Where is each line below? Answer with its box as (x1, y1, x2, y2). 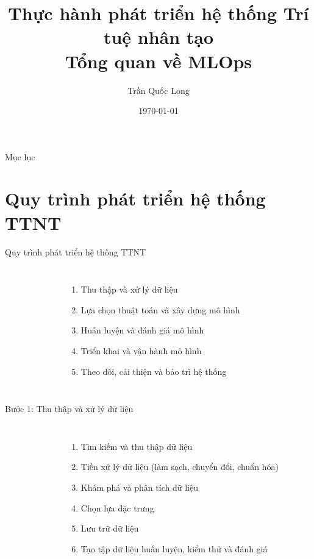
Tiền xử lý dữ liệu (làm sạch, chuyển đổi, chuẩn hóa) (80, 460, 279, 473)
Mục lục (5, 150, 35, 163)
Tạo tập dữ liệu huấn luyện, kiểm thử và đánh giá (80, 542, 268, 555)
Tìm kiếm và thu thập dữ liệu (80, 440, 193, 452)
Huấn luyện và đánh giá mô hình (80, 324, 204, 336)
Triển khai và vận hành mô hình (80, 344, 202, 357)
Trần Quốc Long (127, 84, 190, 96)
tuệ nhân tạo (103, 24, 214, 49)
